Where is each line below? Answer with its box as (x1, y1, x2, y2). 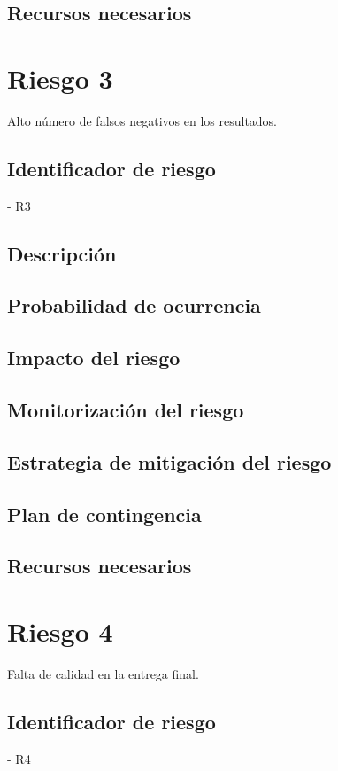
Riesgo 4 (7, 612, 113, 649)
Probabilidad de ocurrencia (7, 292, 261, 319)
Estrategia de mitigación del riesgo (7, 448, 332, 475)
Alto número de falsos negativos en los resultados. (7, 111, 278, 129)
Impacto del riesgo (7, 344, 181, 371)
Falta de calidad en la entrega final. (7, 664, 199, 682)
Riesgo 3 (7, 59, 113, 96)
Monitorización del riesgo (7, 396, 244, 424)
